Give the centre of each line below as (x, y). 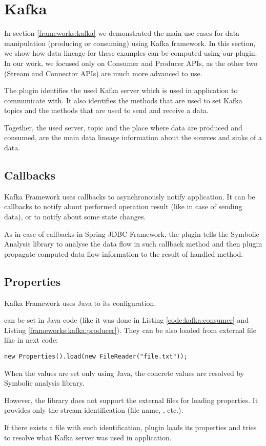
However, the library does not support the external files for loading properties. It (131, 400)
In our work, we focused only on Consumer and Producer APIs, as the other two (131, 63)
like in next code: (31, 340)
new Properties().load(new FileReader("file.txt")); (96, 356)
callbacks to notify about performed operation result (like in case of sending (123, 206)
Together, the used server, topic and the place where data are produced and (123, 127)
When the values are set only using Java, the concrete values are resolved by (124, 373)
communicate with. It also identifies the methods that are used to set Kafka (123, 100)
